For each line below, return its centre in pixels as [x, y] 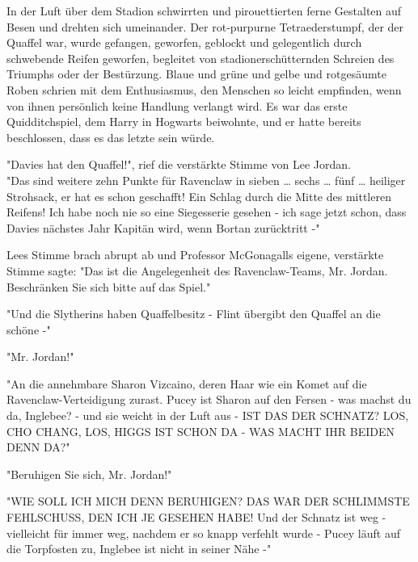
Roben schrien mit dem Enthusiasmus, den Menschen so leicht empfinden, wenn [204, 89]
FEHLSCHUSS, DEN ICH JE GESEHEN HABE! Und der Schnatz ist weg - [196, 517]
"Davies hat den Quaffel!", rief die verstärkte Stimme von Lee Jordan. [179, 164]
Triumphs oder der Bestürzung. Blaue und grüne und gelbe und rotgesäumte [196, 74]
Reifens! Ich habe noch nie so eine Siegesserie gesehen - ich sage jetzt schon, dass [207, 212]
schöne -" [29, 329]
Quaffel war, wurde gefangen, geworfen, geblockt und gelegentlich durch [184, 42]
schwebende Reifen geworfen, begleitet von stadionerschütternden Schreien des [201, 58]
